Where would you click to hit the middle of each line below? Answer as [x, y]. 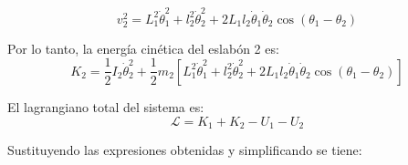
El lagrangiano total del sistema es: [106, 106]
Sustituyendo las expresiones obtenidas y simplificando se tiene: [185, 149]
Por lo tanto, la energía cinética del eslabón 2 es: [143, 48]
